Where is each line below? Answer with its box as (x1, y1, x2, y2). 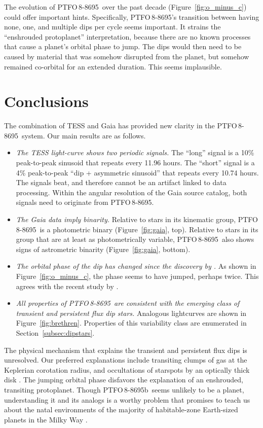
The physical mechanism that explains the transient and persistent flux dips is (4, 344, 247, 355)
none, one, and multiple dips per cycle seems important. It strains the (4, 21, 221, 32)
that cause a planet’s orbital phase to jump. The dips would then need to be (4, 41, 242, 52)
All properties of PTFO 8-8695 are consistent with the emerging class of (16, 298, 240, 308)
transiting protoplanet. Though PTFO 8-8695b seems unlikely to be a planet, (4, 384, 244, 395)
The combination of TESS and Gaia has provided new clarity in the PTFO (4, 120, 237, 131)
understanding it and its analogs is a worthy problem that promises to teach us (4, 394, 250, 405)
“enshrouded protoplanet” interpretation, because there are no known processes (4, 31, 251, 42)
